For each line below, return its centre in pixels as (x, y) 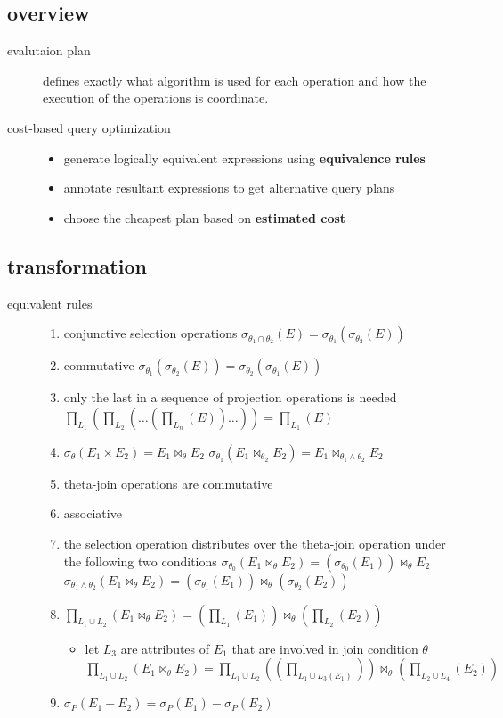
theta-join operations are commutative (168, 483)
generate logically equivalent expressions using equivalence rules (244, 157)
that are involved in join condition (325, 648)
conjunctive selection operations (150, 333)
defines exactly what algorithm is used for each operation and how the (235, 80)
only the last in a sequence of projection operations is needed (230, 397)
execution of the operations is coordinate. (156, 98)
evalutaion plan (49, 50)
